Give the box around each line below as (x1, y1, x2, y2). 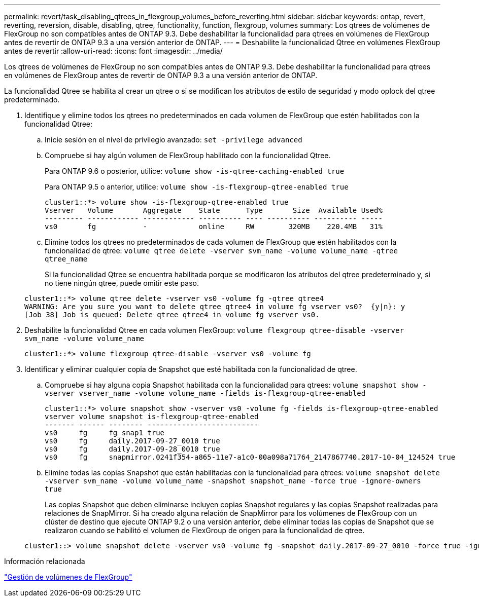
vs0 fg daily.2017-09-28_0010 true (45, 445, 220, 453)
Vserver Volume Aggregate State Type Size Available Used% (45, 206, 383, 214)
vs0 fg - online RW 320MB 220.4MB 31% (45, 222, 383, 231)
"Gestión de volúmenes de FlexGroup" (4, 573, 132, 581)
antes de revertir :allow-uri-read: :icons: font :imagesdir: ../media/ (4, 47, 223, 55)
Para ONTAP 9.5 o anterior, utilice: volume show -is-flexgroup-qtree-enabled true (45, 182, 349, 191)
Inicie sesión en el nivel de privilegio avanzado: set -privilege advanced (45, 135, 302, 144)
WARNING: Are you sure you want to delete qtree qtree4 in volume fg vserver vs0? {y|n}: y (24, 303, 405, 311)
